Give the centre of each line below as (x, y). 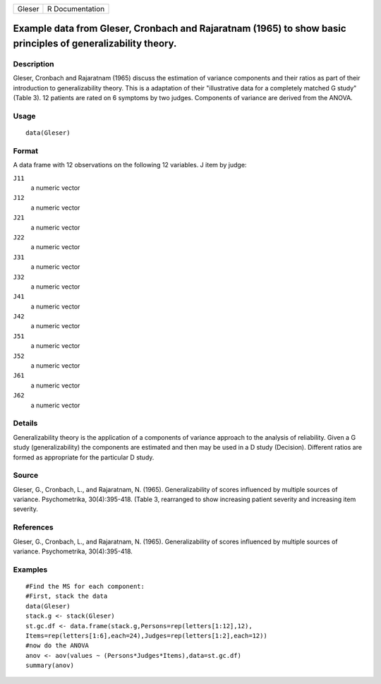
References (33, 527)
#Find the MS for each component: (85, 586)
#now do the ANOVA (58, 646)
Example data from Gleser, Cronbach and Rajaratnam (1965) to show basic (180, 29)
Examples (30, 570)
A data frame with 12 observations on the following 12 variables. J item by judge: (130, 165)
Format (26, 150)
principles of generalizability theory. (95, 43)
